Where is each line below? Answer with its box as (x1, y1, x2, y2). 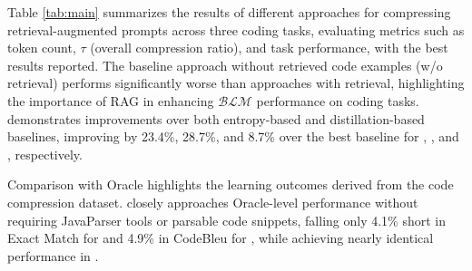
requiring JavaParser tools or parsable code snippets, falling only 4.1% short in (7, 210, 446, 229)
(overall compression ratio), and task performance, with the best (90, 38, 448, 57)
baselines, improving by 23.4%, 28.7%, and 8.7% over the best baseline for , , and (7, 127, 459, 146)
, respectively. (7, 144, 83, 163)
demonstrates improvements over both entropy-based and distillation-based (7, 109, 425, 128)
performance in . (7, 246, 99, 265)
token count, (7, 38, 76, 57)
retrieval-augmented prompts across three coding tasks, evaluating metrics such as (7, 20, 465, 39)
